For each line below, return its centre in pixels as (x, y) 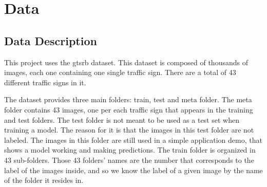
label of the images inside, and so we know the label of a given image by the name (133, 170)
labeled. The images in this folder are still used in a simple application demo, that (133, 139)
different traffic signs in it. (45, 82)
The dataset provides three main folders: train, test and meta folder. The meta (128, 99)
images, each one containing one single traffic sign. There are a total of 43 (120, 72)
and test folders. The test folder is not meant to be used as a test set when (122, 119)
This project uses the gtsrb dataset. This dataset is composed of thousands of (126, 62)
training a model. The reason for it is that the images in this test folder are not (129, 130)
